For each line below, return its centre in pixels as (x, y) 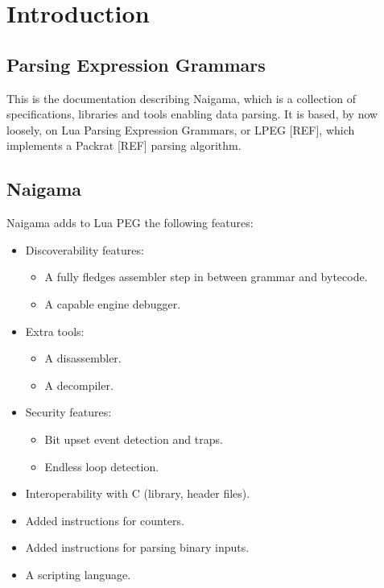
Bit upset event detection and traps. (134, 439)
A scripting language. (78, 574)
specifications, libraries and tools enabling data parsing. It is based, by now (192, 114)
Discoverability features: (85, 249)
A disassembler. (83, 358)
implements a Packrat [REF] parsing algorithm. (124, 145)
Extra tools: (55, 331)
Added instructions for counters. (105, 520)
